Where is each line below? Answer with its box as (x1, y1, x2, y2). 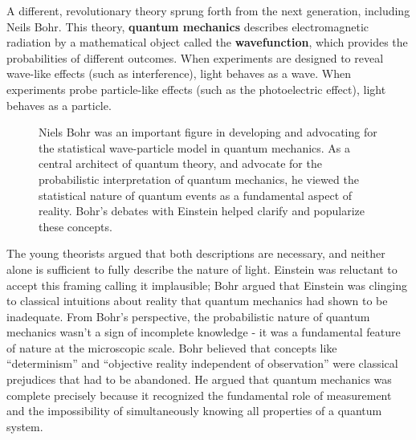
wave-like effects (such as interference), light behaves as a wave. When (6, 65, 351, 82)
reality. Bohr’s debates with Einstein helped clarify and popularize (39, 202, 365, 219)
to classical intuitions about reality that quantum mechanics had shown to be (6, 292, 388, 309)
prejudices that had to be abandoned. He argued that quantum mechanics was (6, 371, 392, 388)
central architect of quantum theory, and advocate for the (39, 155, 322, 172)
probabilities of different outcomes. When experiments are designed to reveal (6, 49, 384, 66)
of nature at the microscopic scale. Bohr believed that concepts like (6, 339, 337, 356)
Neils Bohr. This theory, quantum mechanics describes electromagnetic (6, 18, 369, 35)
